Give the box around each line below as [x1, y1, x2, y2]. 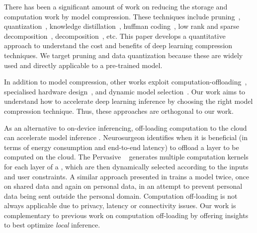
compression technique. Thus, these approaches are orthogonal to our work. [4, 105, 234, 116]
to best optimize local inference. [4, 220, 100, 230]
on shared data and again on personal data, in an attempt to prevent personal [4, 181, 243, 191]
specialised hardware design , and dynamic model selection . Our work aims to [4, 86, 246, 96]
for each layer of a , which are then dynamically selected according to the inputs [4, 161, 249, 171]
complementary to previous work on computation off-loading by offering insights [4, 210, 249, 220]
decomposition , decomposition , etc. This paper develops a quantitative [4, 30, 226, 41]
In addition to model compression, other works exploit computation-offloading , [4, 77, 247, 87]
